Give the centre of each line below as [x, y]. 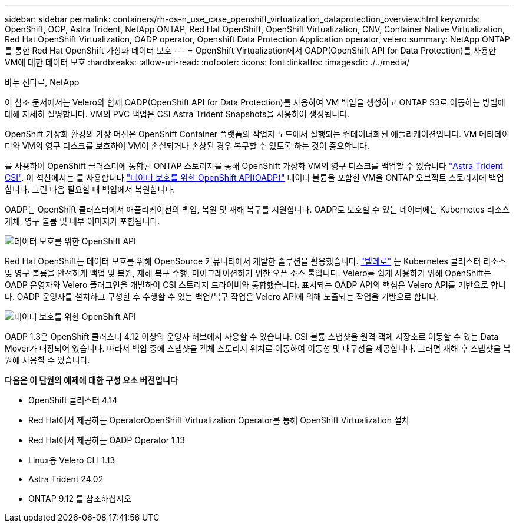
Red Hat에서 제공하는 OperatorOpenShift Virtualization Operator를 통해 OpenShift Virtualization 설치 [219, 420]
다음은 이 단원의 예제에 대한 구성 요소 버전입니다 [91, 380]
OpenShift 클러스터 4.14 [73, 400]
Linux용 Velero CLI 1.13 [72, 460]
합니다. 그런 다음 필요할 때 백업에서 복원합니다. [90, 189]
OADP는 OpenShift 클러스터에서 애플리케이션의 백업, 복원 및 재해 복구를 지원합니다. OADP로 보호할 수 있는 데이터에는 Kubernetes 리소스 [257, 209]
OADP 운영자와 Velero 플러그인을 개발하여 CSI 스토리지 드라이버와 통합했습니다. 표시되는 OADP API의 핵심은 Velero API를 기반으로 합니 [255, 285]
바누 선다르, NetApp [42, 82]
